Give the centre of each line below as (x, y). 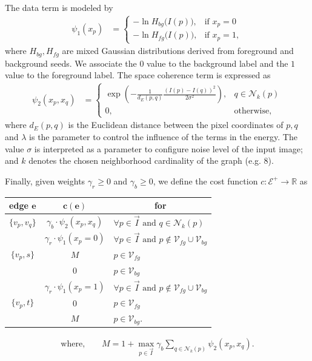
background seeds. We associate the (71, 63)
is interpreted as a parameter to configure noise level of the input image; (168, 148)
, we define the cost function (205, 180)
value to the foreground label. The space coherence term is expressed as (138, 75)
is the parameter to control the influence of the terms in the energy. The (163, 136)
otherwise (252, 111)
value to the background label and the (217, 63)
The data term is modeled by (59, 7)
